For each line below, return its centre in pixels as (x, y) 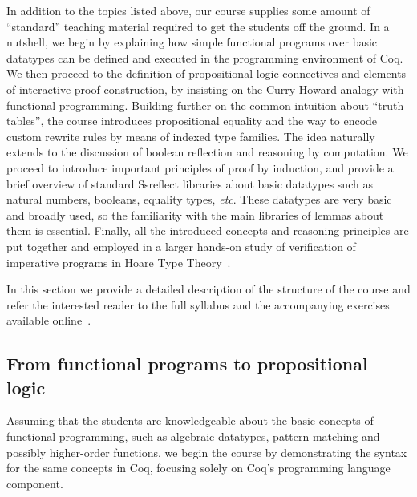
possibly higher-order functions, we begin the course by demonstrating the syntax (207, 452)
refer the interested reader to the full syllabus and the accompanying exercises (198, 304)
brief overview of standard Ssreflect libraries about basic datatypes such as (190, 183)
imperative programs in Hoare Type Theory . (119, 262)
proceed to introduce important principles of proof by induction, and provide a (200, 167)
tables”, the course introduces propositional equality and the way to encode (192, 121)
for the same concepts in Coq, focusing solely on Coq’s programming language (198, 468)
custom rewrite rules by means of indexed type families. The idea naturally (191, 136)
